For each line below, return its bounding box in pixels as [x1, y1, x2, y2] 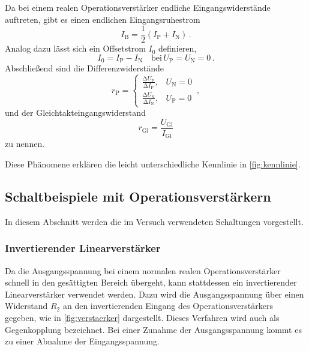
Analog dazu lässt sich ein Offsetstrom [5, 42, 146, 55]
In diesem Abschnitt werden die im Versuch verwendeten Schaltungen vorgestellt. [5, 215, 304, 227]
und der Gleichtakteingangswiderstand [5, 106, 146, 119]
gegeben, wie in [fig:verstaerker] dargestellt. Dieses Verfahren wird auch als [5, 311, 280, 324]
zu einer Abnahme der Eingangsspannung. [5, 335, 160, 347]
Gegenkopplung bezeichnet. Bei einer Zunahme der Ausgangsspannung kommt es [5, 323, 302, 335]
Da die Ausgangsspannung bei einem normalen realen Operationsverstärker [5, 264, 281, 277]
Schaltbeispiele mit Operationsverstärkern [5, 187, 271, 206]
